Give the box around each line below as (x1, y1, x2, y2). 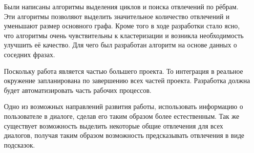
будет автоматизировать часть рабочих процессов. (4, 85, 151, 95)
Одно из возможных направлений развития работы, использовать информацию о (4, 101, 243, 111)
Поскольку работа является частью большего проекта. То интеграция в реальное (4, 66, 243, 76)
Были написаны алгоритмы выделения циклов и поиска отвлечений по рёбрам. (4, 1, 239, 11)
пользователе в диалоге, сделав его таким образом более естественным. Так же (4, 110, 239, 121)
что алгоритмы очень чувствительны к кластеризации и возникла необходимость (4, 30, 244, 40)
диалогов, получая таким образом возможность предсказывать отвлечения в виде (4, 130, 245, 140)
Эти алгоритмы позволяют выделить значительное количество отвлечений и (4, 11, 230, 21)
